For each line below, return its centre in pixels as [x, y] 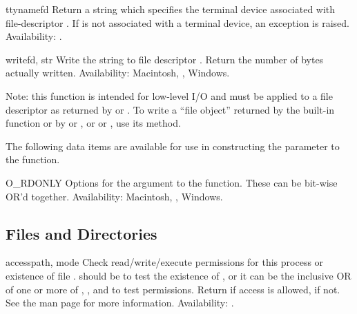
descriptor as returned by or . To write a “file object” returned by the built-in [170, 109]
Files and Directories [81, 233]
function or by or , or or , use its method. [93, 123]
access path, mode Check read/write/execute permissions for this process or [165, 262]
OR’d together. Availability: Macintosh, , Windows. [114, 196]
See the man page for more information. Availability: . [120, 303]
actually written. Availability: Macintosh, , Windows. [118, 73]
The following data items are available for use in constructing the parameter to [173, 146]
